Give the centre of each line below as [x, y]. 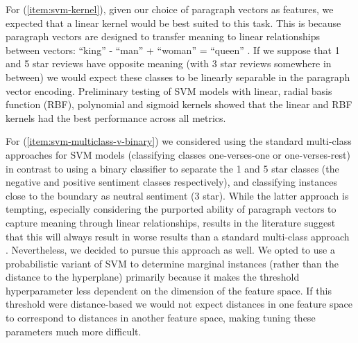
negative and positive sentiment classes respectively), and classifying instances [171, 182]
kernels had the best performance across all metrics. [116, 117]
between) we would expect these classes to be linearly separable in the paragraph [178, 77]
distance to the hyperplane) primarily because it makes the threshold [153, 277]
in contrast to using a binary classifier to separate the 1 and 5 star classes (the [172, 168]
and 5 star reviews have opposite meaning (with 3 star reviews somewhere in [169, 63]
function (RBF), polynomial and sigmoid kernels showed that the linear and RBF [179, 104]
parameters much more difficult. [74, 331]
